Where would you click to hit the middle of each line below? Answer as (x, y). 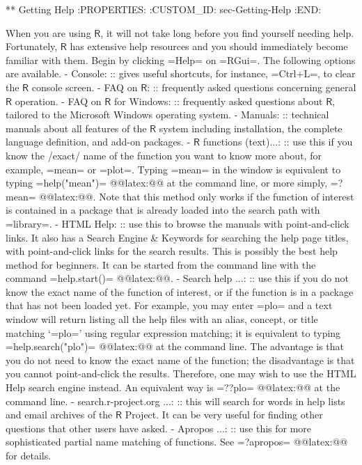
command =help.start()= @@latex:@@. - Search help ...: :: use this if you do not (178, 278)
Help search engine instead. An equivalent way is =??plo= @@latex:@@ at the (173, 387)
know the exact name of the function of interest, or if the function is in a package (180, 291)
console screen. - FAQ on (85, 87)
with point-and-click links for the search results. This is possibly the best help (172, 251)
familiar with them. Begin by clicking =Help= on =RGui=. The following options (181, 60)
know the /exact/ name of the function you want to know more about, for (164, 155)
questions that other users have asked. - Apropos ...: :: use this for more (159, 428)
